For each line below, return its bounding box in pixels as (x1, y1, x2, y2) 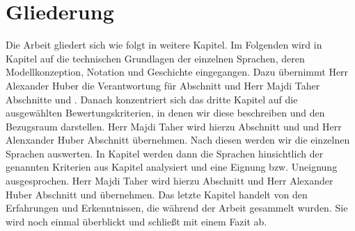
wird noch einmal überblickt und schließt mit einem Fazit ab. (6, 214, 267, 228)
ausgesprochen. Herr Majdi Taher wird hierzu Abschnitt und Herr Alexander (6, 173, 333, 188)
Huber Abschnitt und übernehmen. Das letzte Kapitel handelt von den (6, 187, 308, 201)
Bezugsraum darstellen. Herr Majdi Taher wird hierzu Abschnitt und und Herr (6, 119, 342, 133)
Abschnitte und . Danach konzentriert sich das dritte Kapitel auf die (6, 92, 298, 106)
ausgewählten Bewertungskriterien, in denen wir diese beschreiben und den (6, 105, 325, 120)
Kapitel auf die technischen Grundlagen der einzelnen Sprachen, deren (6, 51, 305, 65)
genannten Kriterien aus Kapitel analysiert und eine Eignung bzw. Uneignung (6, 160, 338, 174)
